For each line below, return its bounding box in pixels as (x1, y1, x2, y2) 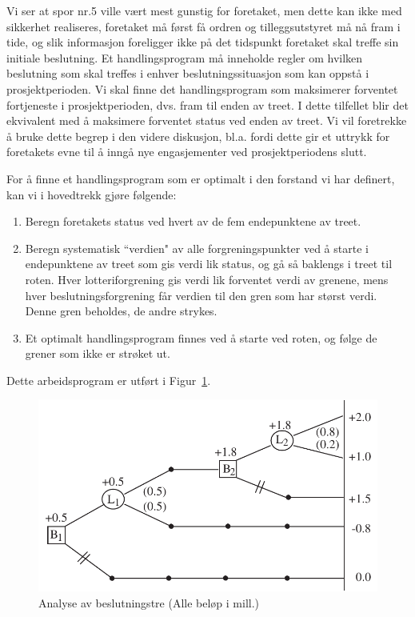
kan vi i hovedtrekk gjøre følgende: (6, 186, 177, 202)
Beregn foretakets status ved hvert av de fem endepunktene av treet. (25, 213, 361, 230)
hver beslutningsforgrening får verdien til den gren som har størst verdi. (25, 286, 377, 303)
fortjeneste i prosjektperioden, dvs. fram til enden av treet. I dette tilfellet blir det (6, 96, 409, 113)
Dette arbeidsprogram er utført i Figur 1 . (6, 371, 211, 388)
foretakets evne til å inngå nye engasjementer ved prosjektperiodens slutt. (6, 143, 367, 160)
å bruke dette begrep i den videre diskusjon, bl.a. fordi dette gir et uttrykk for (6, 127, 390, 144)
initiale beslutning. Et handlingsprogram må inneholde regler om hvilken (6, 49, 363, 66)
